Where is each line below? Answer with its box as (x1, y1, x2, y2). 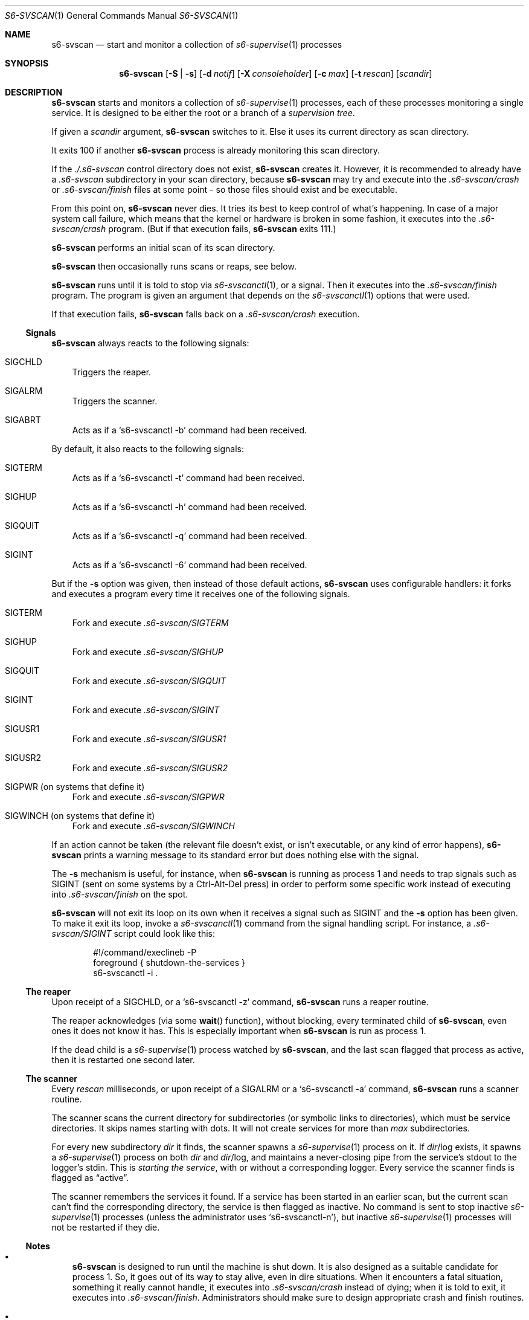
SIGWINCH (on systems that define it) (5, 810, 155, 821)
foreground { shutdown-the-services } (93, 957, 246, 968)
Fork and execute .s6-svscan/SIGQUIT (72, 676, 226, 686)
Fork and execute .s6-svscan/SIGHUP (72, 647, 223, 657)
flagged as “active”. (51, 1173, 129, 1183)
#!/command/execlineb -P (93, 947, 197, 957)
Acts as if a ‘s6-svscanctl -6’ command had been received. (72, 560, 307, 570)
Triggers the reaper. (72, 367, 152, 377)
